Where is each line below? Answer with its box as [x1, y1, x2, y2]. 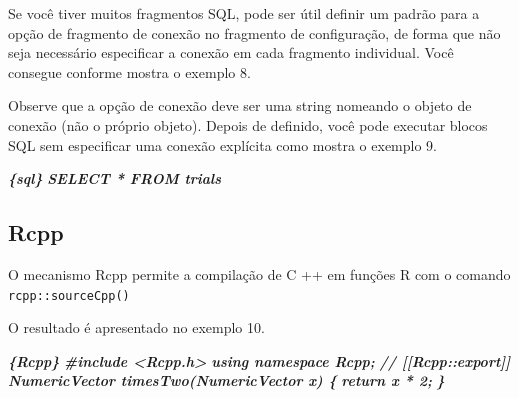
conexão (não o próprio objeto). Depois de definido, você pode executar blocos [8, 114, 488, 135]
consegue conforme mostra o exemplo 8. [8, 61, 251, 82]
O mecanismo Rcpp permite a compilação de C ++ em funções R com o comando [8, 263, 511, 284]
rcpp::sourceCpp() [8, 288, 130, 303]
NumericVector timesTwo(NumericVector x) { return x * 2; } [8, 370, 445, 391]
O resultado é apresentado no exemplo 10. [8, 317, 265, 338]
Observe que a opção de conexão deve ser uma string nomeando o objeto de [8, 95, 472, 116]
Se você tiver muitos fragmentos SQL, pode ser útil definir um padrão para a [8, 3, 480, 23]
